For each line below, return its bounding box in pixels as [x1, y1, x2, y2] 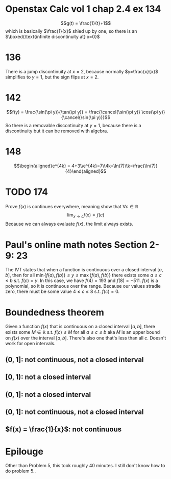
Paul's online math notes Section [5, 239, 148, 250]
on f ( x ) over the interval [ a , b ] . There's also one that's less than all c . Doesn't [5, 335, 166, 341]
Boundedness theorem [5, 306, 105, 318]
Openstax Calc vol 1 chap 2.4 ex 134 [5, 3, 161, 15]
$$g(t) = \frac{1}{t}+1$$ [60, 20, 111, 26]
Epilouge [5, 446, 43, 457]
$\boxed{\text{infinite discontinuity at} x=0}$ [5, 33, 100, 39]
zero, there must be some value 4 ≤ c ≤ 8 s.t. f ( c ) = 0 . [5, 288, 120, 295]
